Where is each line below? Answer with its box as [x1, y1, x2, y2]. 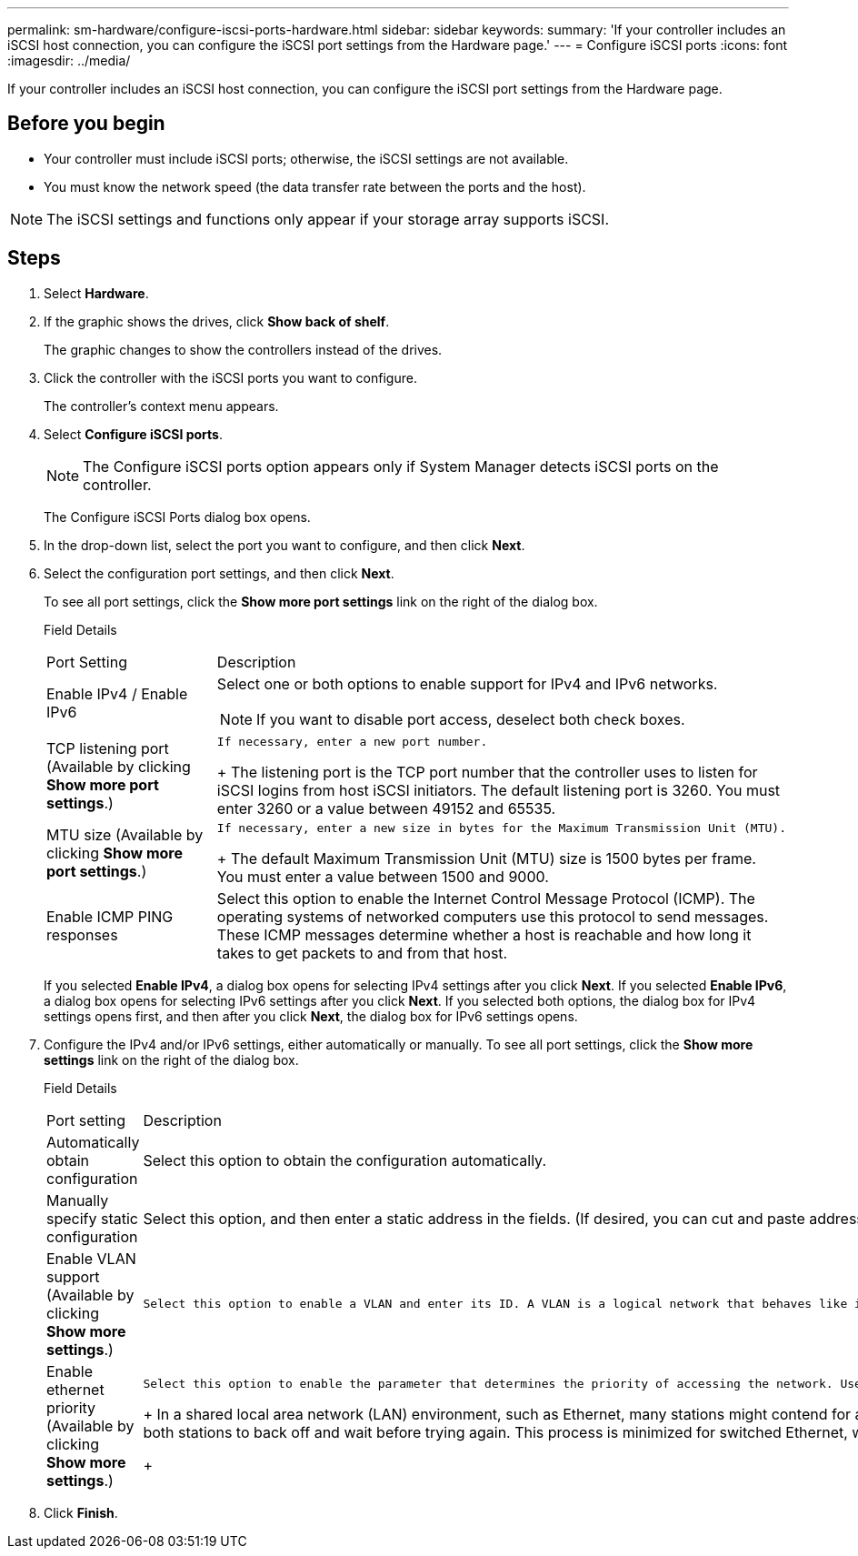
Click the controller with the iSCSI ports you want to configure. [44, 369, 417, 386]
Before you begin [7, 112, 165, 136]
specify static [46, 1209, 138, 1228]
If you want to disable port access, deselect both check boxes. [255, 709, 685, 728]
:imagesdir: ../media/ [7, 53, 131, 68]
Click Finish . [44, 1504, 118, 1521]
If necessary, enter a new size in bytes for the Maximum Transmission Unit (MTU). [216, 820, 786, 835]
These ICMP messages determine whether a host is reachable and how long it [216, 925, 752, 944]
